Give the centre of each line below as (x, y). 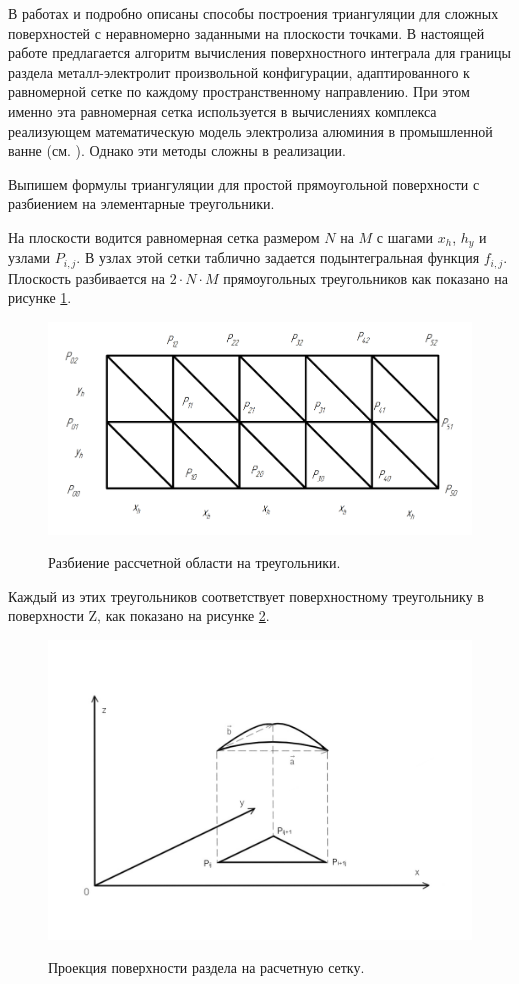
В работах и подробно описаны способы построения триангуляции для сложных (253, 13)
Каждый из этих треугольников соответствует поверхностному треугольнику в (246, 595)
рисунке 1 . (40, 297)
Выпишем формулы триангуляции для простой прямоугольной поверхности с (244, 183)
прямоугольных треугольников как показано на (365, 277)
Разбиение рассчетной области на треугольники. (194, 562)
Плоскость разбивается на (87, 277)
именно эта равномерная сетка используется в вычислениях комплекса (222, 110)
